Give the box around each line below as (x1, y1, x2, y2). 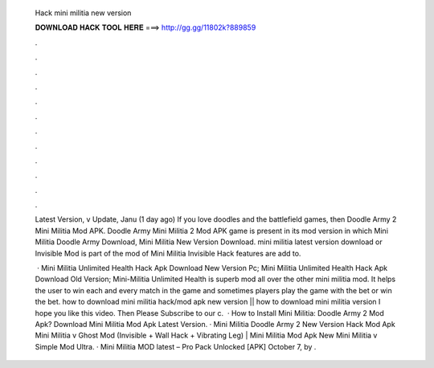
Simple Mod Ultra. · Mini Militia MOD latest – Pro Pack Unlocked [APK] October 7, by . (35, 341, 317, 351)
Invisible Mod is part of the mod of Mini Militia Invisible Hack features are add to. (35, 248, 301, 258)
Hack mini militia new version (35, 8, 132, 18)
